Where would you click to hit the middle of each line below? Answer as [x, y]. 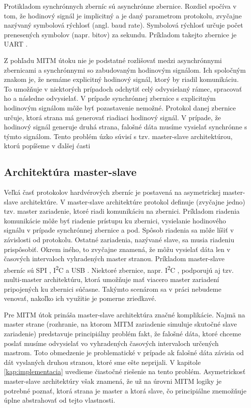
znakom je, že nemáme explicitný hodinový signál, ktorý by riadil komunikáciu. [121, 79]
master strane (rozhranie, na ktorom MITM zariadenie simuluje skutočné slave [120, 324]
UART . [16, 44]
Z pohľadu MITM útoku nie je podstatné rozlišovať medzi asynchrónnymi [113, 60]
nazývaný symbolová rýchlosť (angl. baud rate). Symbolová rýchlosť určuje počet [124, 25]
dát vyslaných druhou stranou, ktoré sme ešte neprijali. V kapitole [102, 362]
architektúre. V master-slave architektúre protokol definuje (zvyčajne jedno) [133, 201]
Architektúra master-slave [70, 172]
